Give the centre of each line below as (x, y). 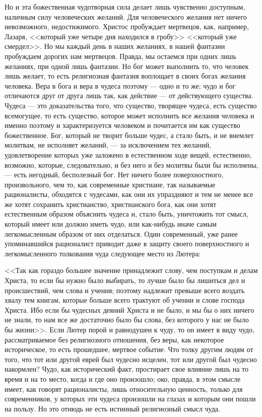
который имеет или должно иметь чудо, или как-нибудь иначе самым (111, 224)
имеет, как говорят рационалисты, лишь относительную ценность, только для (124, 389)
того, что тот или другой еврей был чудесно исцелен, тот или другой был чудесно (131, 359)
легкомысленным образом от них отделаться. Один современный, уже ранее (121, 233)
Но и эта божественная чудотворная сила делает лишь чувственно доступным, (125, 7)
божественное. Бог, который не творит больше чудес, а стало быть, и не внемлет (129, 135)
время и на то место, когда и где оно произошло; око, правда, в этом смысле (123, 378)
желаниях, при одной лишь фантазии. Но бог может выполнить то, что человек (127, 66)
